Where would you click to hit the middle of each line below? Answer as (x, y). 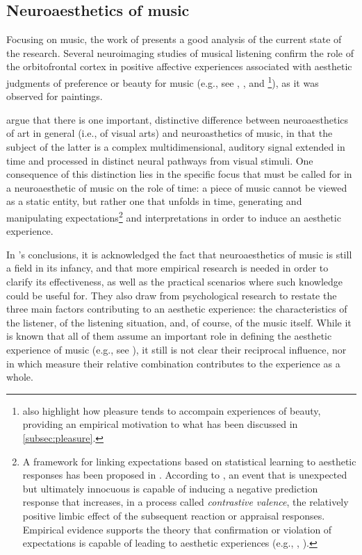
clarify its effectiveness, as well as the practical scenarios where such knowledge (175, 282)
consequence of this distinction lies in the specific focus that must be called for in (179, 174)
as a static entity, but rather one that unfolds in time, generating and (154, 201)
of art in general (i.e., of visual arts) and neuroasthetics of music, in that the (170, 133)
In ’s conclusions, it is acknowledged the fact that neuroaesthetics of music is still (179, 254)
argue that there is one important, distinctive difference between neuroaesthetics (178, 119)
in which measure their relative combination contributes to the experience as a (173, 363)
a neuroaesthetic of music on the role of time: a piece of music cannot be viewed (177, 187)
